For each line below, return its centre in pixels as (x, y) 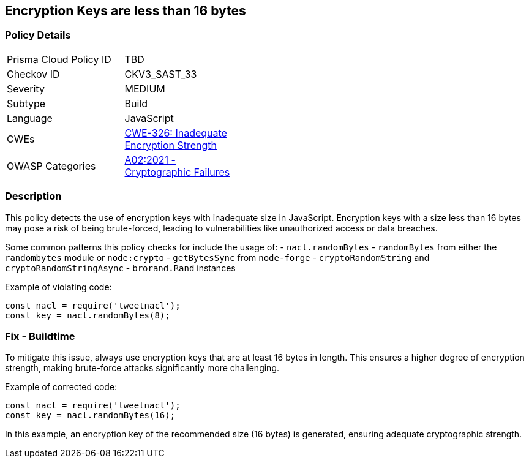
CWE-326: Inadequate (176, 133)
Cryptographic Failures (177, 172)
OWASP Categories (51, 166)
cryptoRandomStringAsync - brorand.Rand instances (120, 268)
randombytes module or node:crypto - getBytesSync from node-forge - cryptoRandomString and (217, 257)
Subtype (26, 103)
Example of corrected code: (61, 387)
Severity (26, 88)
